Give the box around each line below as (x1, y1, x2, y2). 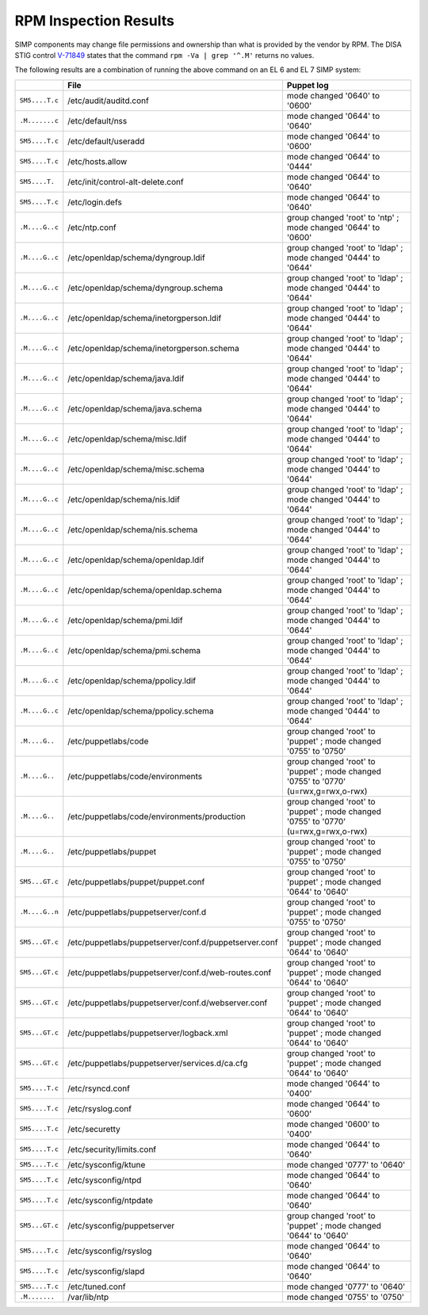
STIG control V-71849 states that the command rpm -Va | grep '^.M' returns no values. (14, 50, 315, 59)
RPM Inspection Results (14, 12, 174, 29)
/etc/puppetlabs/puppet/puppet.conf (67, 876, 205, 887)
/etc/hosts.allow (67, 155, 128, 166)
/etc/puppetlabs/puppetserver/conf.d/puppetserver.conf (67, 936, 278, 947)
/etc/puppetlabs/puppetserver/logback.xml (67, 1027, 228, 1038)
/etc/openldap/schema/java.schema (67, 403, 202, 414)
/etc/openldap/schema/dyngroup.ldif (67, 252, 205, 263)
